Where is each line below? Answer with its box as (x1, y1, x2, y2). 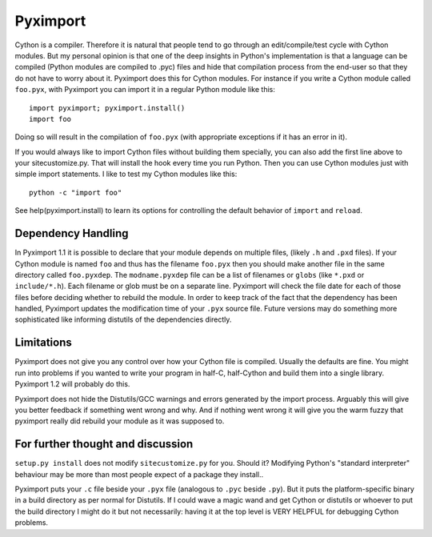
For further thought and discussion (14, 437, 194, 451)
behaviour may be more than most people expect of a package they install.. (14, 469, 264, 479)
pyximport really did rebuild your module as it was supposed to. (14, 416, 225, 426)
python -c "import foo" (29, 188, 122, 197)
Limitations (14, 336, 72, 350)
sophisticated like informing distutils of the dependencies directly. (14, 315, 232, 324)
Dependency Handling (14, 226, 129, 240)
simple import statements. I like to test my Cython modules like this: (14, 169, 238, 179)
